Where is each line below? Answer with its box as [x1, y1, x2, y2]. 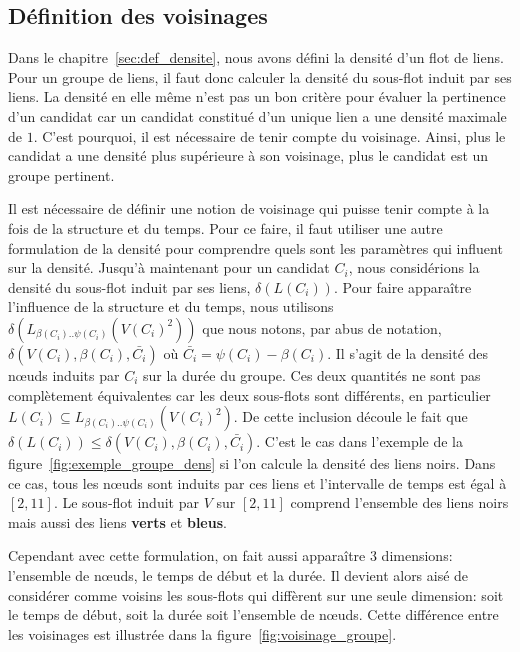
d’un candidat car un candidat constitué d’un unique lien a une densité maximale [8, 105, 507, 126]
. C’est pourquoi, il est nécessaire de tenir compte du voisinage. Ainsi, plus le [33, 125, 506, 146]
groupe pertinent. [8, 164, 115, 185]
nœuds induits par [8, 364, 120, 385]
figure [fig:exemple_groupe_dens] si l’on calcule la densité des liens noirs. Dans [8, 453, 496, 474]
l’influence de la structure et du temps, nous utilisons [8, 296, 334, 317]
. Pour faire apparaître [333, 276, 472, 297]
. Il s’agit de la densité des [327, 342, 489, 363]
